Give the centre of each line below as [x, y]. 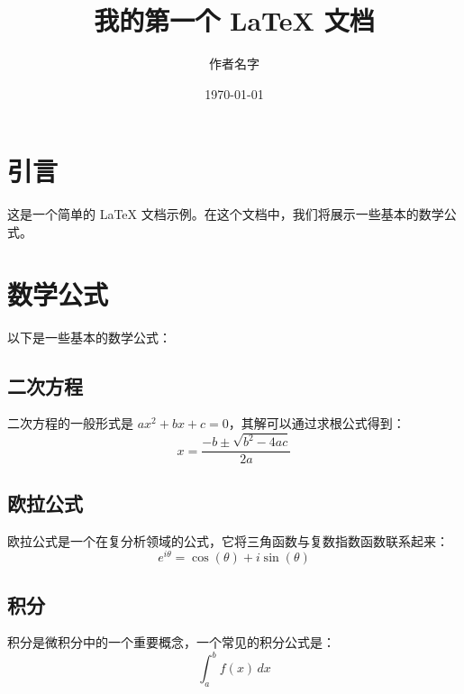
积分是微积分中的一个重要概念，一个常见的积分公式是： [171, 642]
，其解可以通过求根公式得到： [317, 423]
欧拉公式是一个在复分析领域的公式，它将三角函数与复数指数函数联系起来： [228, 540]
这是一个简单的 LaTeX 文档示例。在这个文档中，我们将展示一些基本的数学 [226, 214]
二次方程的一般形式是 [70, 423]
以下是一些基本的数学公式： [89, 337]
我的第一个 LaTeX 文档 [234, 20]
